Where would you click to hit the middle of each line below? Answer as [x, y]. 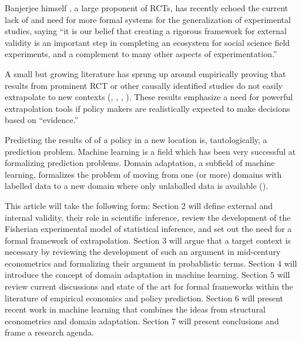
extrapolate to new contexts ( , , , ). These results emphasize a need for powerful [149, 97]
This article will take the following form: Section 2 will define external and [139, 205]
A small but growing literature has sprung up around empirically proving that [145, 73]
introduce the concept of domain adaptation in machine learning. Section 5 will [147, 275]
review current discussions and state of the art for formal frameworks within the [149, 286]
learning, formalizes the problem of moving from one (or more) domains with [143, 174]
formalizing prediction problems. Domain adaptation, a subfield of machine [140, 163]
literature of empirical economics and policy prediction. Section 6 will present [144, 298]
